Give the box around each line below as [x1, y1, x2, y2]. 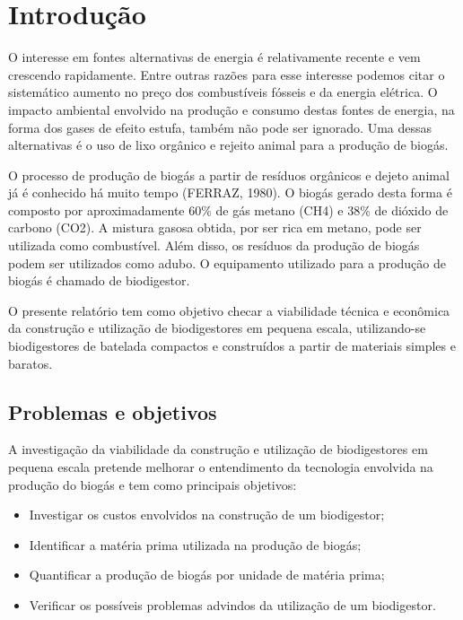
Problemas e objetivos [8, 397, 217, 425]
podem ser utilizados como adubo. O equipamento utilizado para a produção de [8, 253, 446, 272]
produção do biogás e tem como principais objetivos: [8, 475, 297, 493]
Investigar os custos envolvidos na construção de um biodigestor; [29, 505, 385, 524]
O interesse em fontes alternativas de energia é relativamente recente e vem [8, 48, 421, 66]
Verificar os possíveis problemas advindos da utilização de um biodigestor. [29, 595, 436, 614]
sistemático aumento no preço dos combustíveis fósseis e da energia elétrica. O [8, 83, 438, 101]
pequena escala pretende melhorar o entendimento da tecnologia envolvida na [8, 458, 433, 476]
